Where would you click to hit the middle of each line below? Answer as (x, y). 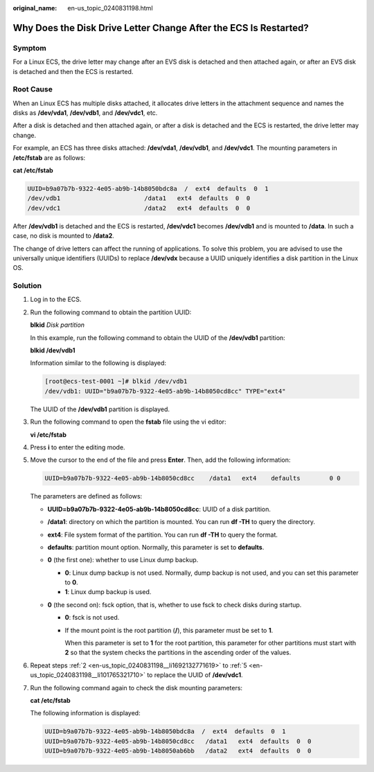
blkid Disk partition (57, 325)
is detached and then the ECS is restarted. (73, 71)
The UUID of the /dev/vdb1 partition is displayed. (100, 409)
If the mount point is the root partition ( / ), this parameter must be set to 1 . (169, 630)
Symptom (29, 48)
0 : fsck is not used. (92, 618)
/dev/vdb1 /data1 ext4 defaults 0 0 (139, 198)
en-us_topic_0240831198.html (110, 8)
